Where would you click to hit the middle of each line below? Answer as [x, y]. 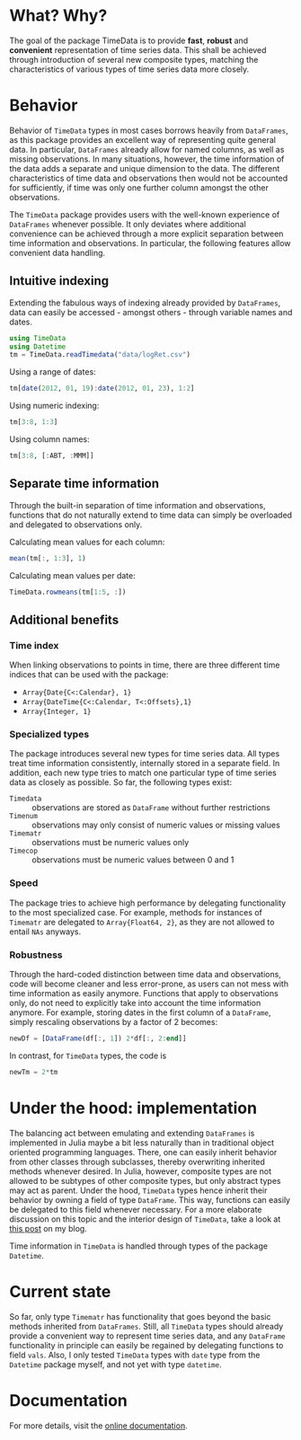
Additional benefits [64, 619]
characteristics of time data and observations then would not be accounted [149, 178]
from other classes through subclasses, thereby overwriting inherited [137, 1162]
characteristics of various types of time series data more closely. [129, 69]
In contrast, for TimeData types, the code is [88, 1056]
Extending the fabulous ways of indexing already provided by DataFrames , [145, 303]
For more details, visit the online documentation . [98, 1426]
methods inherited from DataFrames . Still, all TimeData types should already [146, 1326]
